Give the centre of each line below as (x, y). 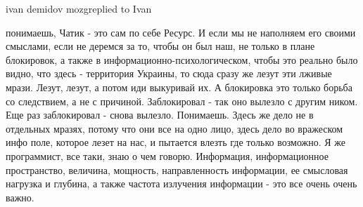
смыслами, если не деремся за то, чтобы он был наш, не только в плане (160, 46)
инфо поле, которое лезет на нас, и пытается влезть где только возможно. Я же (176, 142)
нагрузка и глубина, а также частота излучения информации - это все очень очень (181, 183)
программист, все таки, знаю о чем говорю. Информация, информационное (167, 155)
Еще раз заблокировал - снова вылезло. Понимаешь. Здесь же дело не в (160, 115)
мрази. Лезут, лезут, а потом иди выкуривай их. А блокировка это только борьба (179, 87)
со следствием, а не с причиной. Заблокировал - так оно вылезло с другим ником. (182, 101)
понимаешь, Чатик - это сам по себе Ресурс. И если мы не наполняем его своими (181, 32)
